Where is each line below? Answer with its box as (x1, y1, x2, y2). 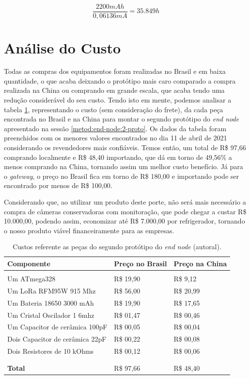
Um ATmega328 (7, 273, 56, 283)
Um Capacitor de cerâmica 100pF (7, 322, 108, 332)
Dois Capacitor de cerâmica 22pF (7, 334, 107, 344)
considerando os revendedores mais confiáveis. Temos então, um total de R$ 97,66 (4, 142, 246, 152)
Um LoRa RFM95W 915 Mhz (7, 285, 96, 295)
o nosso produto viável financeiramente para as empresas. (4, 225, 174, 235)
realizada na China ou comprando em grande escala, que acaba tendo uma (4, 85, 225, 95)
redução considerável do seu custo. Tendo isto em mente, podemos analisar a (4, 94, 232, 104)
